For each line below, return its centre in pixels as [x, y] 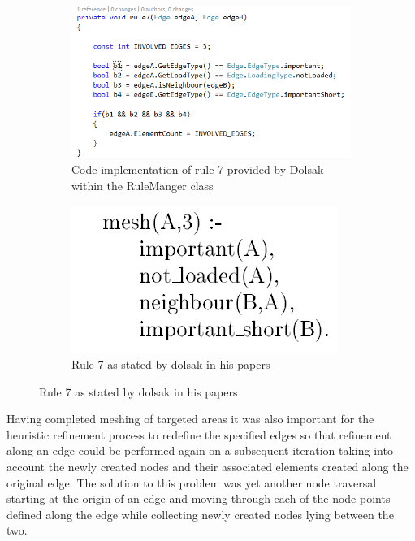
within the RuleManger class [143, 185]
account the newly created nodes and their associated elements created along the [207, 467]
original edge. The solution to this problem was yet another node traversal [192, 482]
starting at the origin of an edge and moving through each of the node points [199, 498]
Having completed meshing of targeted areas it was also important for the [190, 419]
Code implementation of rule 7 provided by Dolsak [198, 169]
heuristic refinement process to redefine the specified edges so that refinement [199, 434]
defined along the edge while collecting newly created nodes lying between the [200, 514]
